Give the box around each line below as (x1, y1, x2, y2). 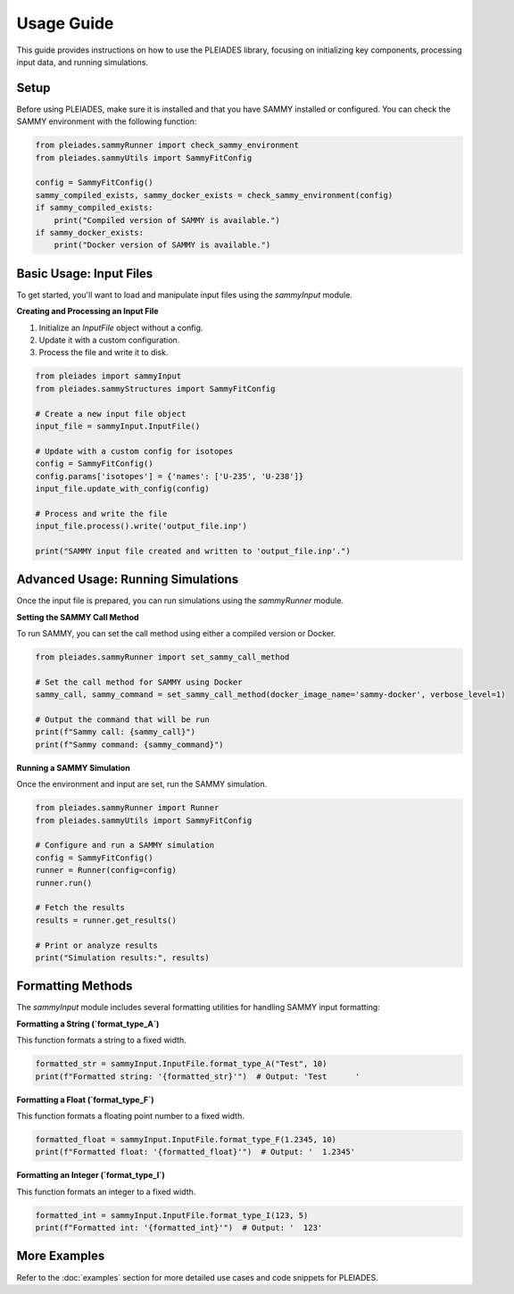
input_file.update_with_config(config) (35, 483, 210, 494)
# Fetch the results (35, 902, 125, 913)
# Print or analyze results (35, 940, 158, 950)
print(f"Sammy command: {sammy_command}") (35, 739, 224, 750)
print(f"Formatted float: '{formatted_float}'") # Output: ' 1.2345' (35, 1147, 356, 1157)
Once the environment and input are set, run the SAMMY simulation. (16, 779, 268, 790)
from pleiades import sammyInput (35, 371, 182, 381)
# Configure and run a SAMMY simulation (35, 840, 214, 850)
